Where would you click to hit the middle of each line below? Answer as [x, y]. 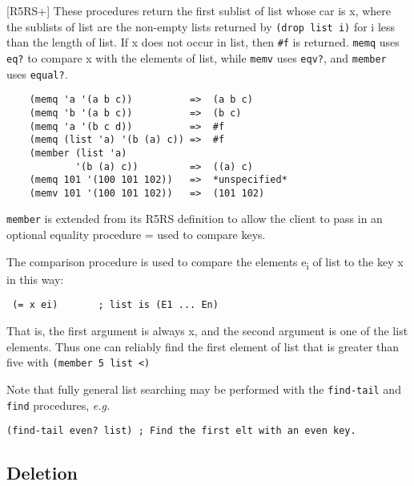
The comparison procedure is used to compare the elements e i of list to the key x [205, 262]
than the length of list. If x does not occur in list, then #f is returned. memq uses [203, 42]
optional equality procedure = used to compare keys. [136, 235]
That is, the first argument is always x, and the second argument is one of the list [207, 331]
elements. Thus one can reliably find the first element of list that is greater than [203, 346]
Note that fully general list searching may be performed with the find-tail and [204, 389]
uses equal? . [37, 73]
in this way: [35, 279]
